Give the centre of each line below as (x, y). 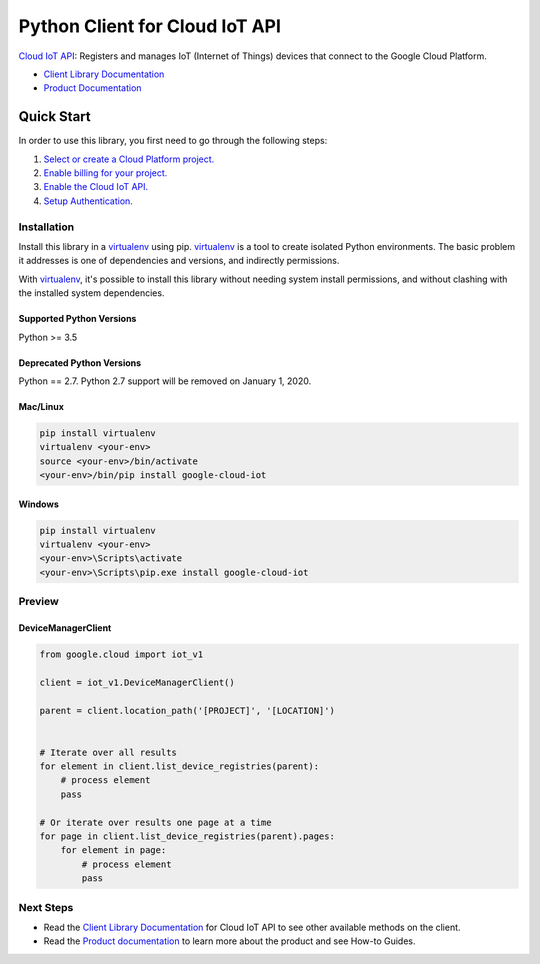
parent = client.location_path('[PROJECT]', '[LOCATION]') (187, 710)
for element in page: (113, 850)
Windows (38, 504)
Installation (46, 227)
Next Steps (46, 907)
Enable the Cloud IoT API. (96, 187)
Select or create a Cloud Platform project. (129, 159)
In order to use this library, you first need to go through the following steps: (173, 141)
